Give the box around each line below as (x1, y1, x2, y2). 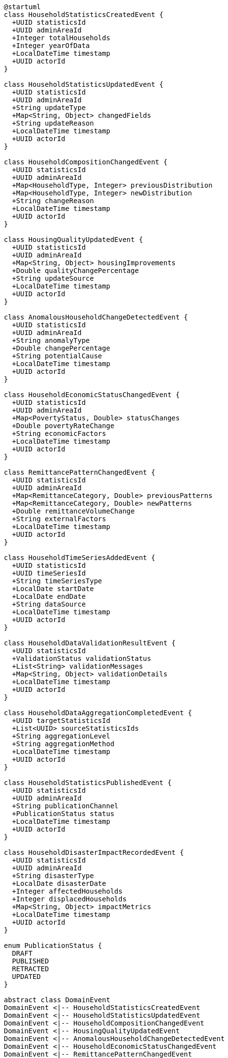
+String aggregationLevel (12, 732, 111, 740)
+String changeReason (12, 197, 94, 205)
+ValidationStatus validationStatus (12, 655, 151, 662)
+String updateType (12, 104, 86, 112)
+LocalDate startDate (12, 585, 94, 593)
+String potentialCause (12, 352, 102, 360)
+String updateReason (12, 119, 94, 127)
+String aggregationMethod (12, 740, 114, 748)
